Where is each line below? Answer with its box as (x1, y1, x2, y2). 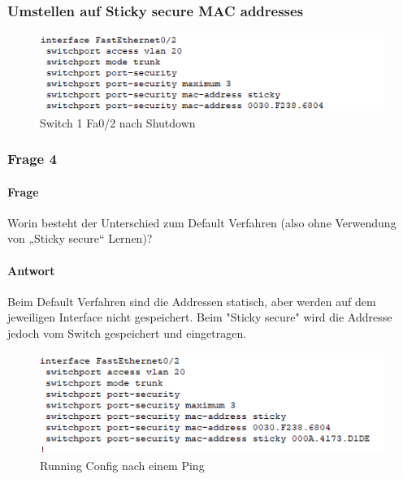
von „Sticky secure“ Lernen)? (7, 230, 153, 247)
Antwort (7, 261, 55, 278)
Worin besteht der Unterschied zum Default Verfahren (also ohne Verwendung (7, 214, 396, 231)
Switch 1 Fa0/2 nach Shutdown (40, 114, 196, 131)
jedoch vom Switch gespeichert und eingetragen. (7, 324, 247, 341)
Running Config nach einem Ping (40, 457, 205, 474)
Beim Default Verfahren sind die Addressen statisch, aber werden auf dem (7, 292, 376, 309)
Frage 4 (7, 149, 57, 169)
